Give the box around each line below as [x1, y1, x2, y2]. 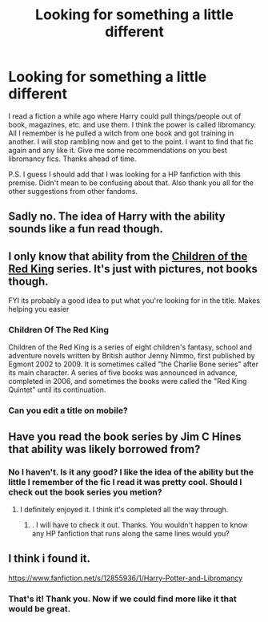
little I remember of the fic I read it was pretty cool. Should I [8, 476, 242, 487]
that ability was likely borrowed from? [8, 442, 201, 456]
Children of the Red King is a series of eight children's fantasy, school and [8, 342, 253, 352]
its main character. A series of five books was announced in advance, [8, 368, 238, 378]
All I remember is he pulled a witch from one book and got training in [8, 128, 234, 138]
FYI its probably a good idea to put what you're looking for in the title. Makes [8, 296, 261, 305]
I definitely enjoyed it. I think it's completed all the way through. [19, 505, 229, 515]
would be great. [8, 603, 70, 614]
